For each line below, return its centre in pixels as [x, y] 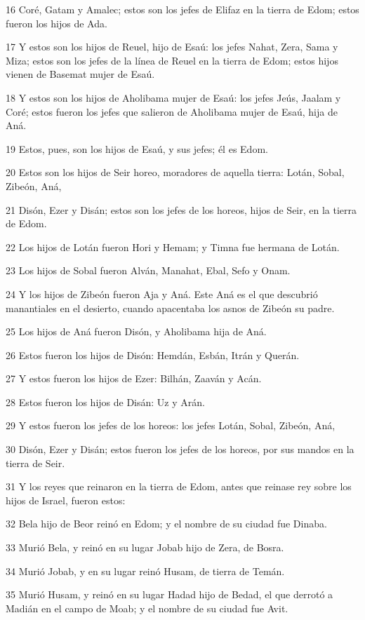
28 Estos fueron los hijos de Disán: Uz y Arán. [105, 402]
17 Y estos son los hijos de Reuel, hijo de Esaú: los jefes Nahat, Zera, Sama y [172, 47]
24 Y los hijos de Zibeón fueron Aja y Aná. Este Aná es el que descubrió [162, 294]
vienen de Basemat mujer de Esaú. [80, 74]
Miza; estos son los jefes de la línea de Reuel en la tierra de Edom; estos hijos [172, 60]
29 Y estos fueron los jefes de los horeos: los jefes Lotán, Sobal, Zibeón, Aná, [171, 425]
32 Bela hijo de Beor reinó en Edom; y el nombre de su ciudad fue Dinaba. [166, 524]
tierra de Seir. [35, 463]
